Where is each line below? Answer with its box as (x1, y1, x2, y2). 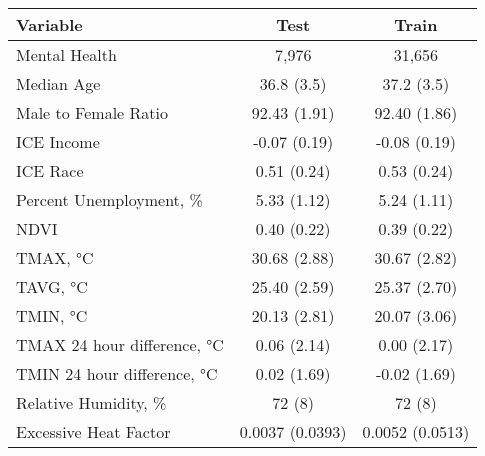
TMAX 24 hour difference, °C (16, 333, 224, 356)
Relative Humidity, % (16, 391, 167, 414)
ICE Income (16, 130, 100, 153)
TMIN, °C (16, 304, 88, 327)
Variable (16, 13, 83, 36)
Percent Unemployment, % (16, 188, 203, 211)
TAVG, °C (16, 275, 88, 298)
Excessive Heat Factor (16, 420, 171, 443)
